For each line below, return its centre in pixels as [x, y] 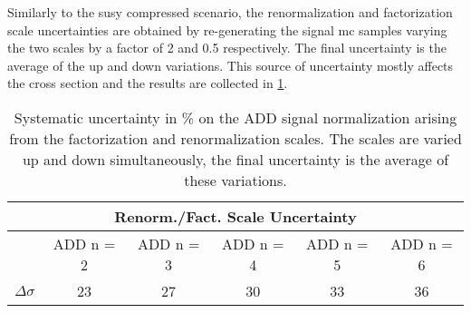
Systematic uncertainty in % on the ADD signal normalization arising [235, 117]
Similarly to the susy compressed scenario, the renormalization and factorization [230, 12]
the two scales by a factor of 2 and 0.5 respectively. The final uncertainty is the [227, 48]
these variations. [235, 180]
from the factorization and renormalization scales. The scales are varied [235, 138]
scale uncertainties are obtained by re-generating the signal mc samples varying [227, 29]
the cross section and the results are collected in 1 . [148, 83]
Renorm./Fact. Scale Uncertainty [235, 216]
